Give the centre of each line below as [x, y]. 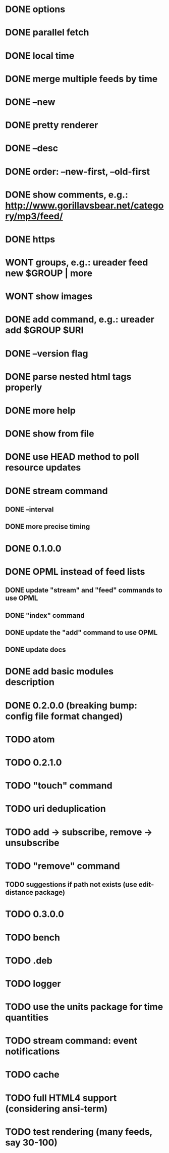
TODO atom [30, 739]
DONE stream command [57, 491]
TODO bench [33, 937]
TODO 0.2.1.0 [34, 763]
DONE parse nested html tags [68, 376]
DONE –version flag [47, 353]
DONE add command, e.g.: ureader [80, 320]
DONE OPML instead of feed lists [75, 571]
